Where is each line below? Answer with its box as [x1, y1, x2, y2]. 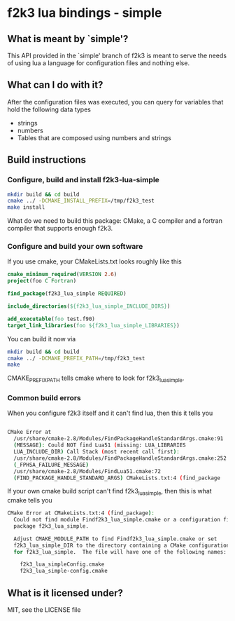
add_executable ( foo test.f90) [7, 315, 96, 322]
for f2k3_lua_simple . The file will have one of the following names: [13, 548, 227, 555]
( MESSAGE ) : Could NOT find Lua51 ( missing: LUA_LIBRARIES [13, 442, 187, 449]
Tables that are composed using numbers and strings [17, 133, 171, 142]
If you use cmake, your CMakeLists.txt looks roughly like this [7, 257, 182, 266]
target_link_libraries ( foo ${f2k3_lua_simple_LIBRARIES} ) [7, 322, 180, 329]
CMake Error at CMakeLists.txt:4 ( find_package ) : [7, 510, 155, 517]
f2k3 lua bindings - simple [7, 5, 162, 21]
